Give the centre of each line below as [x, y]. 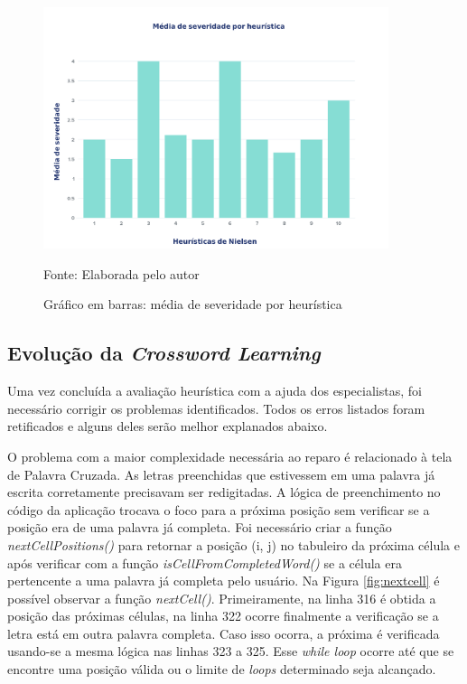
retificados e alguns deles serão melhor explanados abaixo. [168, 426]
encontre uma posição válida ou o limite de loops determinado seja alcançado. [222, 669]
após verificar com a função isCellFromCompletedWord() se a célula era [205, 562]
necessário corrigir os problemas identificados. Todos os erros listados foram [216, 408]
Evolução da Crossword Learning [164, 353]
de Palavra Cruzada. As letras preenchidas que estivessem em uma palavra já [221, 474]
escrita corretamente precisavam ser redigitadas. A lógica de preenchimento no [224, 492]
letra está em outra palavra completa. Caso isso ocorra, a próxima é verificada [224, 633]
